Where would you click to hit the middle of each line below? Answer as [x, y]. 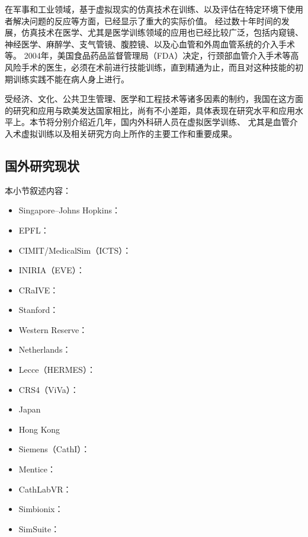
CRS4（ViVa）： [49, 389]
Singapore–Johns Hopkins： [69, 210]
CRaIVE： [38, 290]
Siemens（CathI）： [54, 449]
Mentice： [37, 469]
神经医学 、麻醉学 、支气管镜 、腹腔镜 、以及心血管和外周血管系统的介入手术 [150, 44]
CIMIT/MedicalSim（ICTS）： [75, 250]
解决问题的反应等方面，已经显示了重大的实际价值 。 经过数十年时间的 [147, 20]
